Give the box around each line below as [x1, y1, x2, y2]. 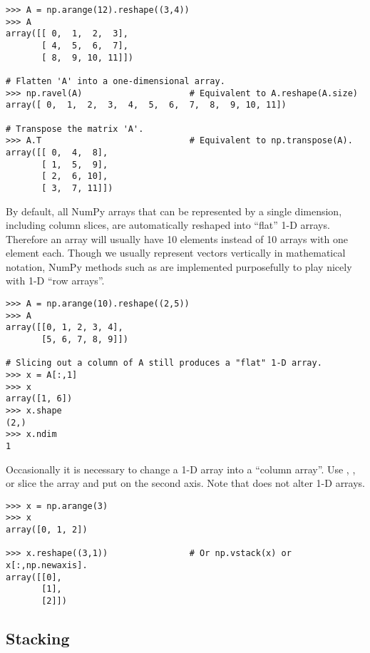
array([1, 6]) [6, 394, 73, 404]
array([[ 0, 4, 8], [6, 147, 108, 158]
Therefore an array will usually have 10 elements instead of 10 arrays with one [6, 231, 349, 246]
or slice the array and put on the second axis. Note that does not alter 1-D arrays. [6, 475, 366, 490]
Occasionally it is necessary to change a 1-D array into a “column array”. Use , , [6, 461, 356, 476]
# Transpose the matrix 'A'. [6, 123, 144, 134]
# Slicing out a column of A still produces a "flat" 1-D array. [6, 358, 322, 369]
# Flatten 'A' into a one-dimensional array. [6, 76, 225, 86]
